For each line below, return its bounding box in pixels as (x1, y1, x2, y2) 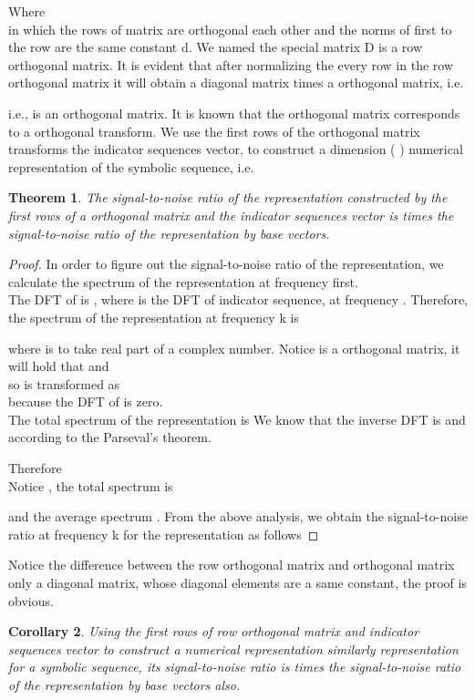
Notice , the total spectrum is (8, 476, 173, 495)
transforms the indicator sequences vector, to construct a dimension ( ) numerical (8, 139, 463, 159)
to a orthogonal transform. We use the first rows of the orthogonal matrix (8, 121, 420, 140)
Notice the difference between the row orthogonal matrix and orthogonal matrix (8, 555, 455, 574)
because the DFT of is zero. (8, 392, 163, 411)
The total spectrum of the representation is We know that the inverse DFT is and (8, 409, 466, 428)
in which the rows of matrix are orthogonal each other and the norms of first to (8, 19, 452, 38)
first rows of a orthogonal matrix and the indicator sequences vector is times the (8, 205, 454, 224)
